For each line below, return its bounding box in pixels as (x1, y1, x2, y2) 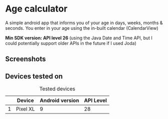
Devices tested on (5, 72, 63, 81)
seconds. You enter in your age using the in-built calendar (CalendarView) (5, 25, 159, 31)
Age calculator (5, 3, 68, 15)
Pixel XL (16, 105, 35, 112)
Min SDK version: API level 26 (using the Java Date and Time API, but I (5, 35, 153, 41)
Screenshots (5, 55, 46, 64)
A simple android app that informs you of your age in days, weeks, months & (5, 20, 163, 26)
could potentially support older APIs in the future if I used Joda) (5, 40, 137, 46)
